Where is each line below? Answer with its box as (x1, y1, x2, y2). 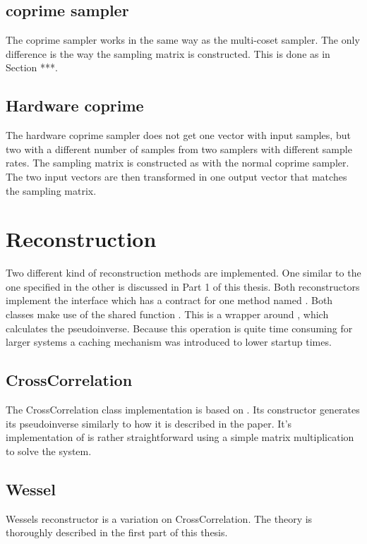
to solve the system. (6, 443, 92, 458)
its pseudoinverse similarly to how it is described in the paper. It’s (6, 416, 292, 430)
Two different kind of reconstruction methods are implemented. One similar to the (6, 265, 361, 280)
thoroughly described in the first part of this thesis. (6, 525, 228, 540)
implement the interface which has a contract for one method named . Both (6, 293, 333, 308)
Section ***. (6, 60, 58, 75)
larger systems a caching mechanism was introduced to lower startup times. (6, 334, 332, 349)
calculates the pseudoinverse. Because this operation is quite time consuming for (6, 320, 353, 335)
